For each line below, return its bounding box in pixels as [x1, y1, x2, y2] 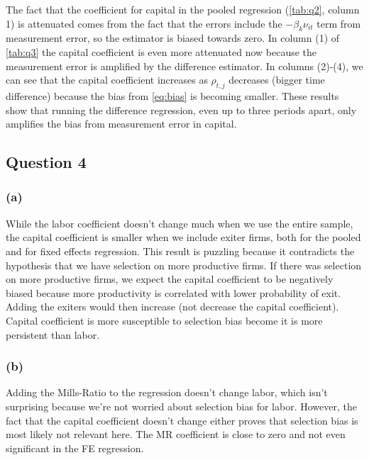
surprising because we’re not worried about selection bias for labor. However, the [6, 398, 357, 413]
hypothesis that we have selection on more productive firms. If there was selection [6, 257, 362, 272]
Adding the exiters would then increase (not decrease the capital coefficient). [6, 299, 339, 314]
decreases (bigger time [228, 72, 325, 87]
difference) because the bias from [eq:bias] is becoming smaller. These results [6, 88, 339, 103]
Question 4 [6, 151, 87, 173]
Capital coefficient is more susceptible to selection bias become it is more [6, 313, 323, 327]
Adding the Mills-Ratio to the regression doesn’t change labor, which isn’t [6, 385, 328, 400]
